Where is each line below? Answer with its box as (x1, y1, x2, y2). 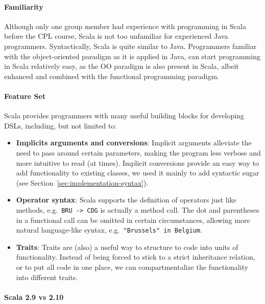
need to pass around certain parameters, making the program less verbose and (16, 147, 261, 158)
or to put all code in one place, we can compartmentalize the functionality (16, 262, 249, 272)
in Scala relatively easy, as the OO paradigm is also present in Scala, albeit (4, 61, 239, 71)
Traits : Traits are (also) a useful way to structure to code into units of (16, 241, 238, 252)
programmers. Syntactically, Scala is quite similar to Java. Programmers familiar (4, 40, 257, 51)
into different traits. (16, 271, 78, 282)
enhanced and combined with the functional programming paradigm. (4, 70, 219, 81)
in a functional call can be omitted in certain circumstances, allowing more (16, 214, 250, 225)
